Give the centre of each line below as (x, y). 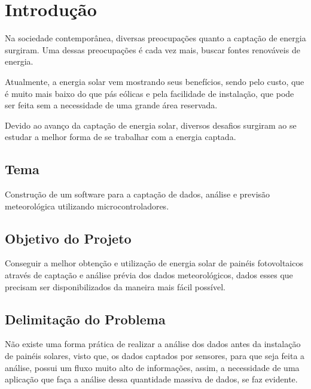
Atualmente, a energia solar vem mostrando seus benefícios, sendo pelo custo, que (155, 81)
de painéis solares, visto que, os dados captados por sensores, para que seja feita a (155, 356)
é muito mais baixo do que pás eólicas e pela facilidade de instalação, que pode (150, 93)
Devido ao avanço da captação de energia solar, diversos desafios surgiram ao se (151, 125)
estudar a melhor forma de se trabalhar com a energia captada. (121, 137)
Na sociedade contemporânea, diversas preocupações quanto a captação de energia (155, 38)
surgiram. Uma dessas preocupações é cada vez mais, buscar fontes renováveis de (153, 49)
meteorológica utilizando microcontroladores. (87, 206)
